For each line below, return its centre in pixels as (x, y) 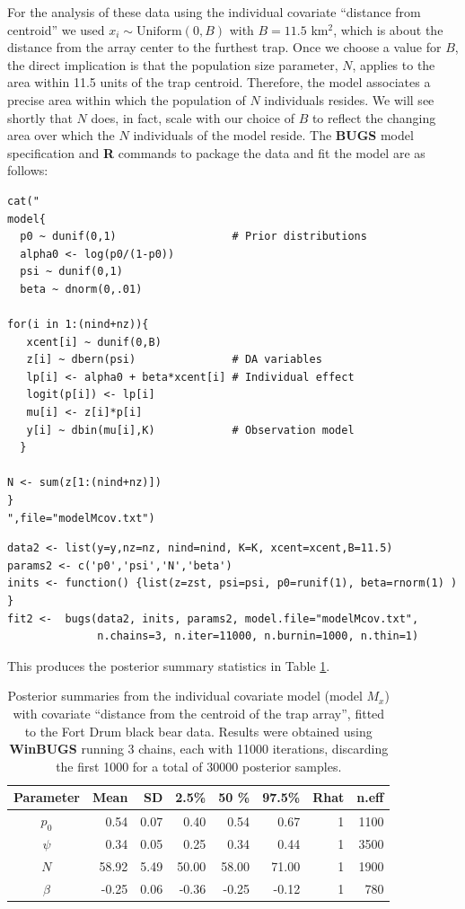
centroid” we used (56, 29)
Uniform (159, 31)
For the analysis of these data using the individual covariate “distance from (214, 12)
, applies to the (394, 64)
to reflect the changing (374, 117)
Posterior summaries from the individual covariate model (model (185, 696)
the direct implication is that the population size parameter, (173, 64)
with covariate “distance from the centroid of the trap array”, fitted (199, 713)
